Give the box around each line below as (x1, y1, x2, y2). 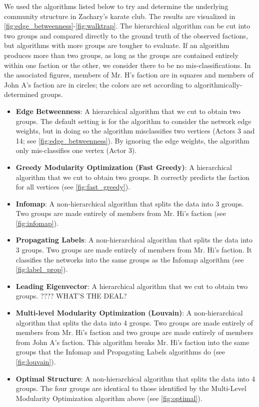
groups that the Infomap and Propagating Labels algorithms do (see (15, 346, 225, 357)
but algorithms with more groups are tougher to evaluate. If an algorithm (4, 40, 229, 50)
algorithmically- (194, 79, 242, 89)
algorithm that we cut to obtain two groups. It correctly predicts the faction (15, 171, 249, 182)
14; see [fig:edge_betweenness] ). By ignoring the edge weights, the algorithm (15, 135, 250, 145)
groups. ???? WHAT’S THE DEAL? (15, 290, 127, 301)
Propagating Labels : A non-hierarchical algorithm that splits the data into (15, 234, 253, 245)
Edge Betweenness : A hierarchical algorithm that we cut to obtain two (15, 105, 240, 116)
